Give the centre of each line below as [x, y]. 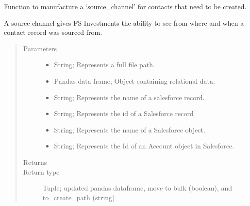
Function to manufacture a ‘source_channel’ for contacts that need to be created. [125, 6]
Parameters [40, 48]
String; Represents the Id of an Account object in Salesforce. [144, 146]
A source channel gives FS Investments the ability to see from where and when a [124, 22]
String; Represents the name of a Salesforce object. [130, 129]
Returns [35, 162]
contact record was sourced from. [53, 32]
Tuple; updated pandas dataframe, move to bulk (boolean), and [137, 188]
